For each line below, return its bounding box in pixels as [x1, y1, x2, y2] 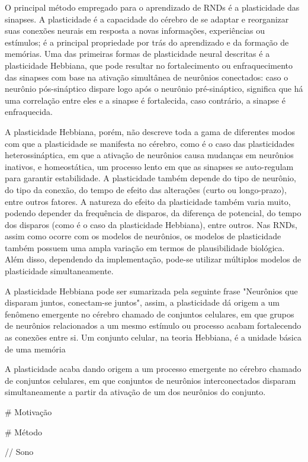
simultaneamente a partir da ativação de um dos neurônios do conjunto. [5, 386, 266, 398]
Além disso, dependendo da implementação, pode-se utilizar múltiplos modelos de [5, 253, 301, 265]
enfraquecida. [5, 105, 53, 118]
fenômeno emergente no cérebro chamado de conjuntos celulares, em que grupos [5, 307, 294, 320]
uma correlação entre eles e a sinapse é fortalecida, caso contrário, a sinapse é [5, 94, 285, 106]
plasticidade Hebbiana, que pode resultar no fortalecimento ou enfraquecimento [5, 59, 293, 71]
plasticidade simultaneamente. [5, 265, 114, 277]
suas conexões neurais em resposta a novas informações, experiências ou [5, 24, 265, 37]
